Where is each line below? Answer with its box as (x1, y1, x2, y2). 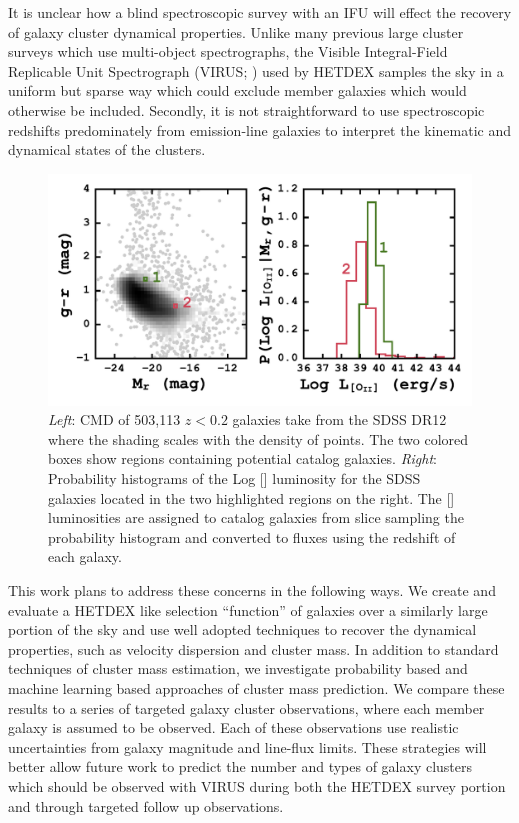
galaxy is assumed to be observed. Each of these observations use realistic (8, 717, 459, 738)
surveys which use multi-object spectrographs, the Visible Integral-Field (8, 41, 448, 62)
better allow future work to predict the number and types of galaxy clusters (8, 756, 473, 777)
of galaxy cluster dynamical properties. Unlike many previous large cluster (8, 21, 464, 42)
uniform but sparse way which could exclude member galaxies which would (8, 80, 467, 101)
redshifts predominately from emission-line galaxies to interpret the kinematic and (8, 119, 512, 140)
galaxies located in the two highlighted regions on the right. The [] (48, 487, 455, 508)
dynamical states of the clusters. (8, 139, 206, 160)
